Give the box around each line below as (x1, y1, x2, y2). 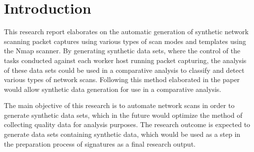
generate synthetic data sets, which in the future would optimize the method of (4, 109, 243, 120)
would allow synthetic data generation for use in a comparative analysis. (4, 84, 222, 94)
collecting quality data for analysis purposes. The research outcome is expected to (4, 119, 251, 130)
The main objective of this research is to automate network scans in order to (4, 100, 235, 110)
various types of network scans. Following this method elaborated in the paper (4, 74, 240, 85)
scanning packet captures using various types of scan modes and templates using (4, 36, 246, 46)
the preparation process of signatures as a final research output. (4, 138, 196, 149)
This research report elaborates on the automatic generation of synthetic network (4, 26, 249, 37)
